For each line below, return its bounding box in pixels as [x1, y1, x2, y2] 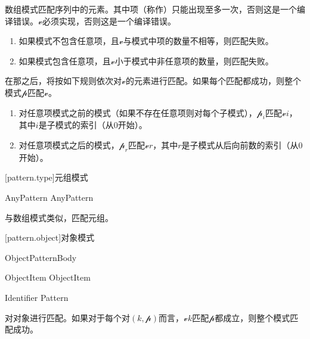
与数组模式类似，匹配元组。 [5, 211, 113, 223]
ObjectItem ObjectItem [5, 271, 91, 284]
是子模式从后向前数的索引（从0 [181, 138, 303, 151]
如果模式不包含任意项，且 [18, 35, 119, 47]
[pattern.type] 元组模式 [5, 171, 88, 184]
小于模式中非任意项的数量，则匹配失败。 [114, 54, 274, 67]
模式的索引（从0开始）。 [55, 119, 147, 131]
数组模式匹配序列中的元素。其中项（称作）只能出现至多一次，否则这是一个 [5, 3, 297, 15]
